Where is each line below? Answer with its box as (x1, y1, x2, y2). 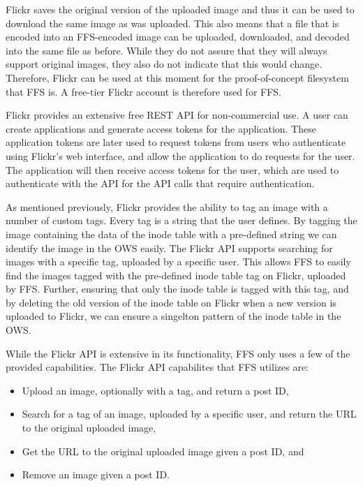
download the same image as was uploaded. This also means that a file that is (6, 15, 339, 30)
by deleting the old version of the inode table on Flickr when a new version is (6, 295, 336, 309)
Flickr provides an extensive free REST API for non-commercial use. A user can (6, 108, 348, 122)
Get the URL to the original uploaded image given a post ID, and (22, 443, 304, 458)
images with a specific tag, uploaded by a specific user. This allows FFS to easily (6, 254, 351, 269)
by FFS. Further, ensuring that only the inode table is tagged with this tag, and (6, 281, 349, 296)
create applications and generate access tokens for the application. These (6, 121, 316, 135)
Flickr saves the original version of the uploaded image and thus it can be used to (6, 2, 355, 16)
